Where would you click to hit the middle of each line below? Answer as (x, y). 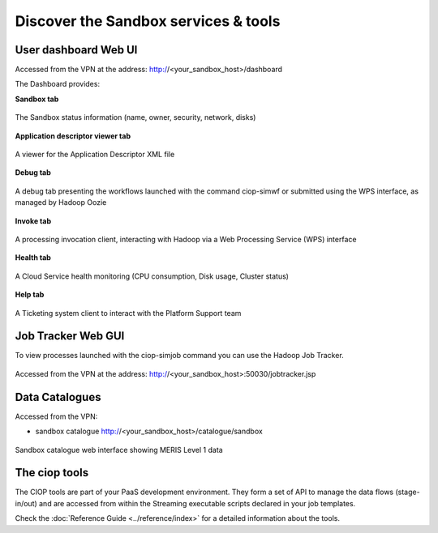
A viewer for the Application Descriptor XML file (95, 155)
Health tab (33, 258)
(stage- (408, 492)
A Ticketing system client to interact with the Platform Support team (128, 313)
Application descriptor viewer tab (73, 136)
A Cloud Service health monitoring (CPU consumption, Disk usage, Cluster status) (152, 276)
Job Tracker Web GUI (70, 336)
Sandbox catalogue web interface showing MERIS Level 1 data (119, 450)
